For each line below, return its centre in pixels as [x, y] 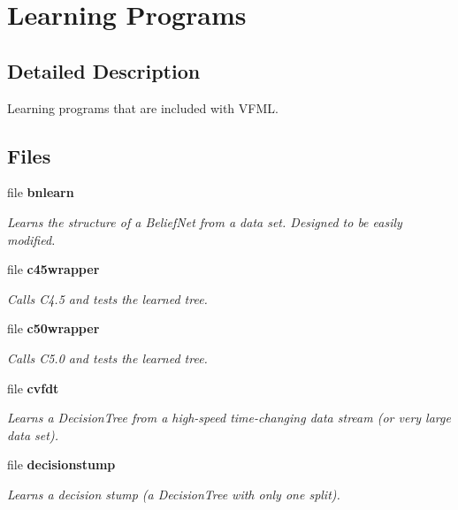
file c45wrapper [53, 269]
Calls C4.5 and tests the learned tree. [107, 298]
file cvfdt [33, 388]
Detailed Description [104, 70]
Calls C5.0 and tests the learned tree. [107, 358]
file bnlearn [41, 192]
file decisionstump [61, 464]
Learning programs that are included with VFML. [143, 107]
